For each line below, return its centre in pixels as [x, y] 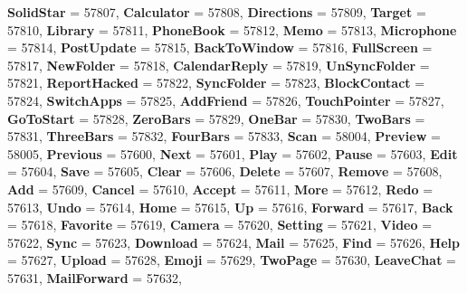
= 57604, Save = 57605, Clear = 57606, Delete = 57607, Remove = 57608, [225, 171]
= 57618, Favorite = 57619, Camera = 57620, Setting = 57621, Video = [220, 225]
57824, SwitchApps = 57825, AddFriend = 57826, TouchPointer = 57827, [226, 100]
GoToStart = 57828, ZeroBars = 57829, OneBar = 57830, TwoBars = [216, 118]
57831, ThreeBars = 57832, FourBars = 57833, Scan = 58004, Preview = [224, 136]
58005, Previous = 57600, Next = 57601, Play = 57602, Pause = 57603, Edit [233, 153]
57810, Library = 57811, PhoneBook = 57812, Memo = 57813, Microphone [232, 29]
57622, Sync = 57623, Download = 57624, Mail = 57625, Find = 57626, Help [233, 242]
